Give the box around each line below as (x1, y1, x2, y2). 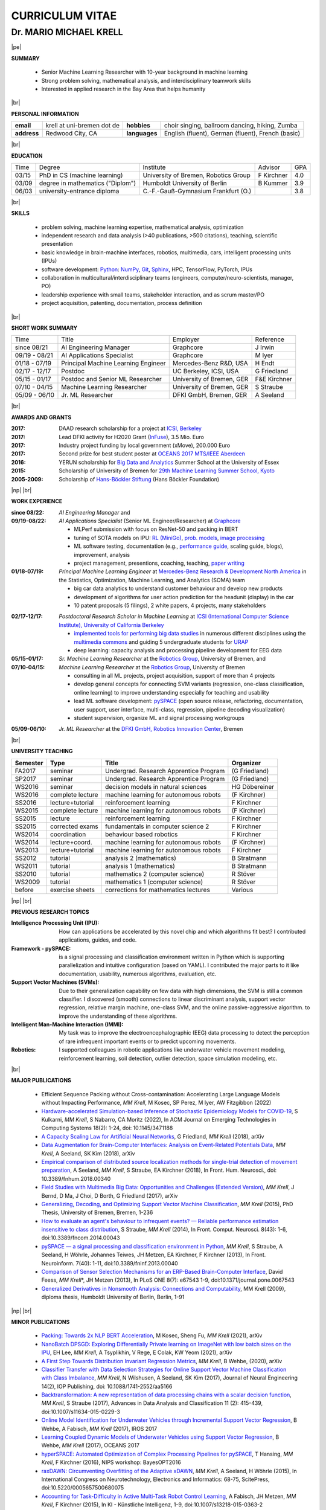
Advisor (258, 163, 281, 172)
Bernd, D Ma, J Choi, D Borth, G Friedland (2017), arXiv (41, 1192, 178, 1199)
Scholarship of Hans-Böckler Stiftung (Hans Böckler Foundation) (59, 475, 220, 483)
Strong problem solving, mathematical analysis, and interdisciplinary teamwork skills (41, 77, 252, 84)
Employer (172, 335, 200, 344)
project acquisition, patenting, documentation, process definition (41, 300, 202, 307)
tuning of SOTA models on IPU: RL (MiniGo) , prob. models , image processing (74, 534, 265, 541)
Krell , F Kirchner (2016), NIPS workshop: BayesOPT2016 (41, 1459, 181, 1466)
